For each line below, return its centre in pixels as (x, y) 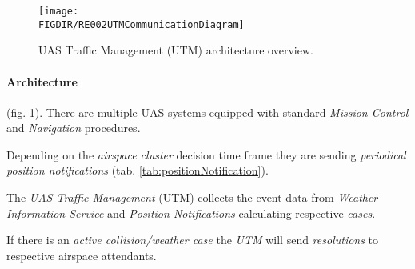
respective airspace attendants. (82, 255)
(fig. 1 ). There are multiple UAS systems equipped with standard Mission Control (207, 112)
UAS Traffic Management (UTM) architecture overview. (176, 50)
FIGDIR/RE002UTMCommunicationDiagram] (142, 24)
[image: (59, 11)
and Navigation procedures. (74, 128)
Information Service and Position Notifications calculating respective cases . (191, 213)
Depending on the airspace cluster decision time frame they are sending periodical (206, 154)
